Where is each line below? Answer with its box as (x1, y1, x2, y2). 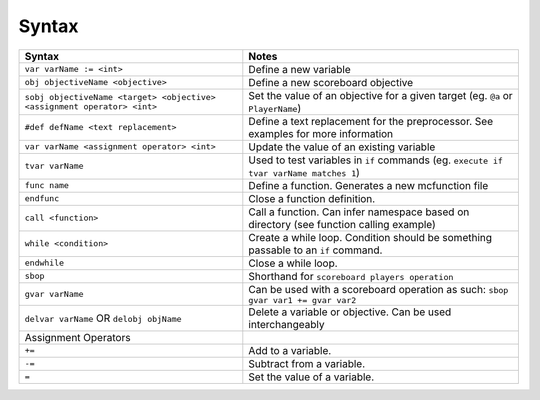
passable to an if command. (248, 243, 383, 257)
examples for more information (248, 126, 394, 140)
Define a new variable (248, 62, 352, 76)
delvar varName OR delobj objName (24, 311, 182, 325)
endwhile (24, 258, 65, 269)
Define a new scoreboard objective (248, 75, 414, 89)
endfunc (24, 193, 60, 204)
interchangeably (248, 317, 325, 331)
